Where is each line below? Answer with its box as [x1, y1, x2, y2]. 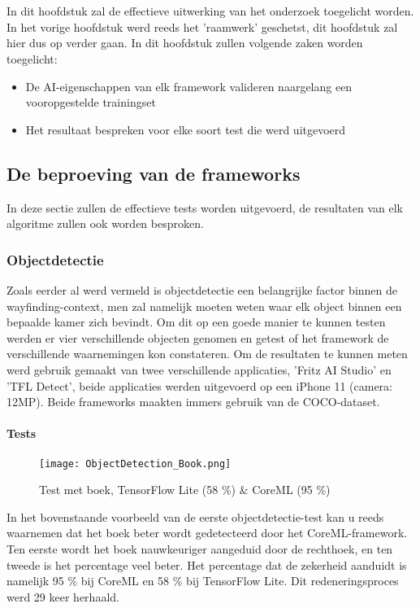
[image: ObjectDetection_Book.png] [39, 457, 232, 470]
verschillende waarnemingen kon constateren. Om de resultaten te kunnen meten [6, 345, 408, 362]
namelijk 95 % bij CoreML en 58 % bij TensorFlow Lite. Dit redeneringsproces [6, 572, 399, 589]
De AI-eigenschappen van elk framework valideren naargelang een [25, 77, 353, 94]
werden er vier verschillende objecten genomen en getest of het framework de [6, 329, 389, 346]
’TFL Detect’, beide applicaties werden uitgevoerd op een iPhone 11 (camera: [6, 377, 393, 394]
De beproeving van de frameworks [6, 160, 301, 186]
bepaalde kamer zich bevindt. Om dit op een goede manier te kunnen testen [6, 313, 386, 330]
